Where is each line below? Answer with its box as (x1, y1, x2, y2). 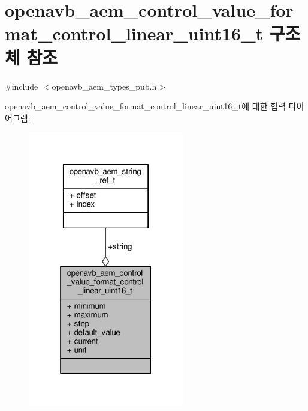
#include (5, 79, 38, 92)
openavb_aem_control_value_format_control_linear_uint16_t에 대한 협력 (5, 100, 286, 112)
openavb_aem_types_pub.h (52, 79, 157, 92)
